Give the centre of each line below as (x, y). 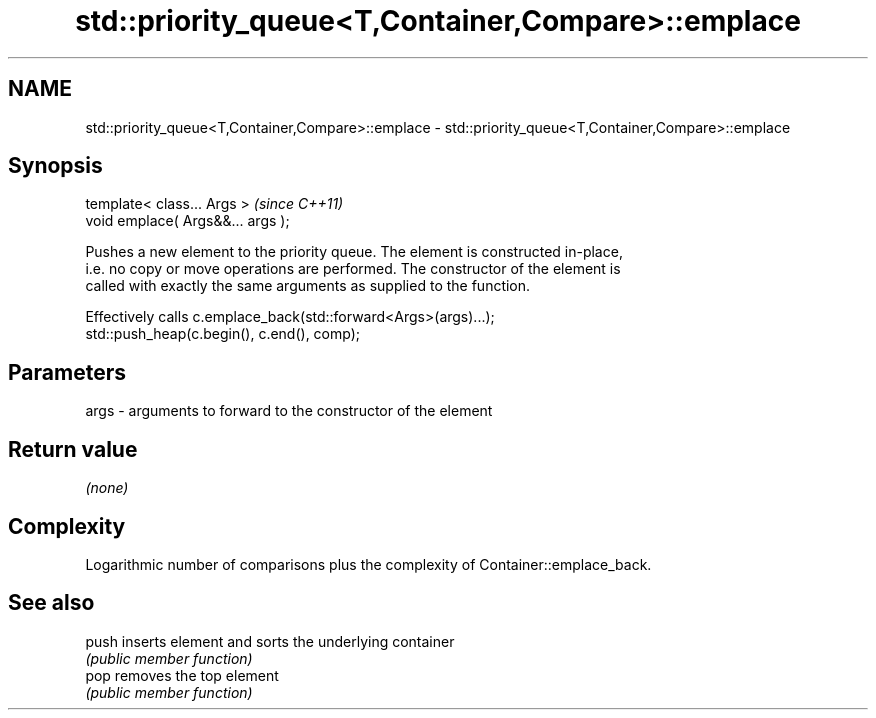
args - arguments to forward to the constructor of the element (289, 411)
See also (51, 603)
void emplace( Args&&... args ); (187, 221)
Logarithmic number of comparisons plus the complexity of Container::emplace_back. (368, 564)
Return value (73, 449)
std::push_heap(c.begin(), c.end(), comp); (223, 334)
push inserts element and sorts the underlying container (270, 641)
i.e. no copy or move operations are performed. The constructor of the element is (353, 269)
